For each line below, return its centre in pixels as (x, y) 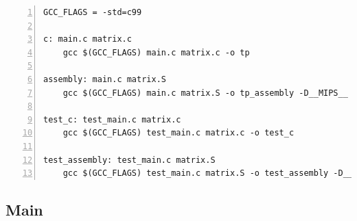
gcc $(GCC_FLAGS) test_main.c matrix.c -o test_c (178, 133)
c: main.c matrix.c (88, 39)
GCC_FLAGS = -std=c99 (93, 12)
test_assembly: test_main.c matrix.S (129, 160)
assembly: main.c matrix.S (105, 79)
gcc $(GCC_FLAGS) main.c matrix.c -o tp (156, 52)
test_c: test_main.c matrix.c (112, 119)
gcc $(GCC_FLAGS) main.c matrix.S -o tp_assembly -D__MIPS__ (205, 93)
